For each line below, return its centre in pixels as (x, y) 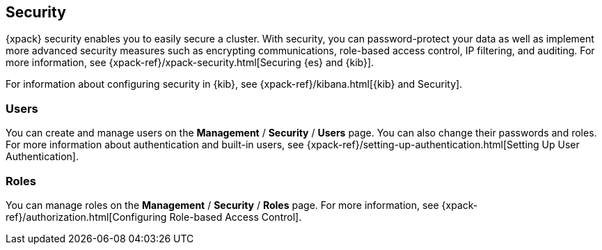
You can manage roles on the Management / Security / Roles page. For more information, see (222, 205)
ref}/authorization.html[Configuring (86, 217)
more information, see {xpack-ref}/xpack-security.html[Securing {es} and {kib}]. (190, 63)
